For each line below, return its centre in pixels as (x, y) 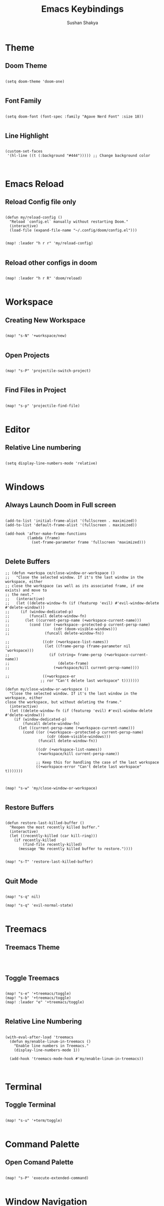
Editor (18, 429)
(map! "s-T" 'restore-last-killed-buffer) (49, 862)
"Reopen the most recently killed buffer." (55, 827)
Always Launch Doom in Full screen (61, 505)
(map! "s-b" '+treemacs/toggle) (38, 998)
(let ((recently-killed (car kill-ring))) (54, 836)
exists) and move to (26, 590)
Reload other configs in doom (51, 262)
